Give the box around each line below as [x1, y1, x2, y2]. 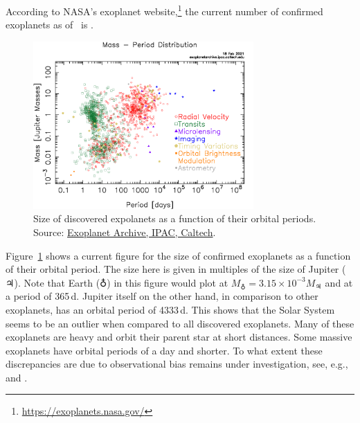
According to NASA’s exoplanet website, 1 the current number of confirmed [6, 2, 323, 18]
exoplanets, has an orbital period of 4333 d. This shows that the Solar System [6, 302, 335, 316]
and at [325, 275, 353, 289]
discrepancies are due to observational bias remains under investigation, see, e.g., [6, 357, 348, 371]
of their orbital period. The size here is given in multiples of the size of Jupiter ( [6, 262, 346, 276]
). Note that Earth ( [14, 275, 100, 289]
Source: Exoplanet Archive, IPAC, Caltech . [33, 224, 216, 239]
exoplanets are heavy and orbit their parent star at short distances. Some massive [6, 330, 352, 344]
